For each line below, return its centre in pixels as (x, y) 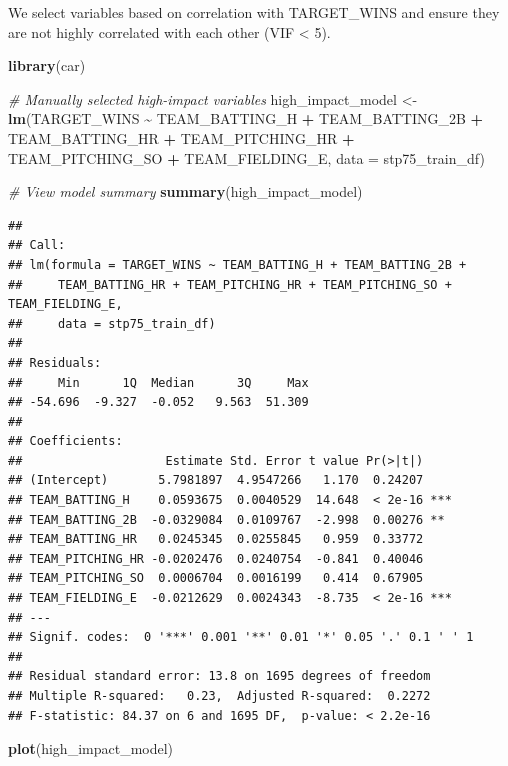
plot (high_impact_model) (91, 748)
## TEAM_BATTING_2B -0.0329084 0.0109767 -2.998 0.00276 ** (226, 519)
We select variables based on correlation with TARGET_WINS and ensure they (254, 12)
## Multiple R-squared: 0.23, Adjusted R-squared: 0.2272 (219, 696)
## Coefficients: (65, 441)
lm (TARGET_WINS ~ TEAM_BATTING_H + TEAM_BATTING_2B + (246, 118)
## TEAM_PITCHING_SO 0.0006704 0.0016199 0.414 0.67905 (216, 578)
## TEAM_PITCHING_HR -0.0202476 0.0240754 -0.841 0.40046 (216, 558)
